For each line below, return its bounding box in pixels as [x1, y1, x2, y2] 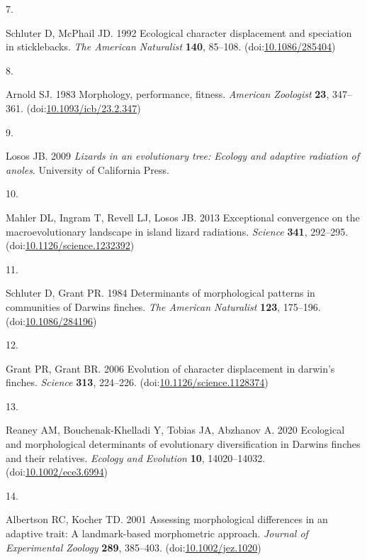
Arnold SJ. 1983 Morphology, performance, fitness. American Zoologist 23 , [6, 87, 329, 101]
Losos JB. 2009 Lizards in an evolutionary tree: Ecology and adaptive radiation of [6, 148, 360, 163]
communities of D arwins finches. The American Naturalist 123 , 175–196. [6, 299, 321, 314]
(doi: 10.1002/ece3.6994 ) [6, 464, 108, 479]
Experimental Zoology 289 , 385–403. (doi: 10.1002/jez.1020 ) [6, 539, 261, 554]
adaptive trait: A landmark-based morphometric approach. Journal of [6, 526, 308, 541]
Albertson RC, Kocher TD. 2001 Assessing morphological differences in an [6, 512, 328, 527]
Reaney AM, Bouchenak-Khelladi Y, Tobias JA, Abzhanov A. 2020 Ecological [6, 422, 345, 437]
